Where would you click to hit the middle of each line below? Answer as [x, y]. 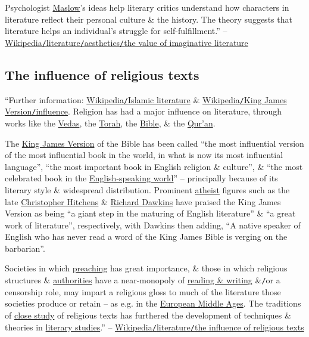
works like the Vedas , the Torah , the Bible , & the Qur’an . [110, 123]
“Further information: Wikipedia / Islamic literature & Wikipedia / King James [146, 99]
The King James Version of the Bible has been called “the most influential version [154, 143]
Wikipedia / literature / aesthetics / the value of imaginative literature [127, 42]
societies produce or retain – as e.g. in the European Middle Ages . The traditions [153, 303]
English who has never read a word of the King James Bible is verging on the [146, 236]
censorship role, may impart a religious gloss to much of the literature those [143, 291]
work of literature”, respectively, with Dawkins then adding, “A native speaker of [153, 225]
